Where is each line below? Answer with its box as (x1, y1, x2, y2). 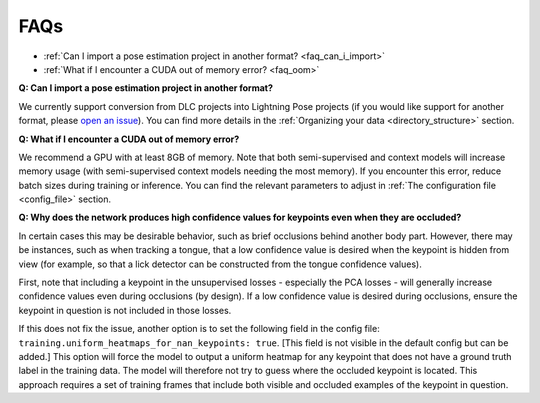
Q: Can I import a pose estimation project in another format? (18, 82, 274, 94)
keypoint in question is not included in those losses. (18, 304, 232, 316)
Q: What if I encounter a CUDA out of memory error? (18, 133, 240, 145)
